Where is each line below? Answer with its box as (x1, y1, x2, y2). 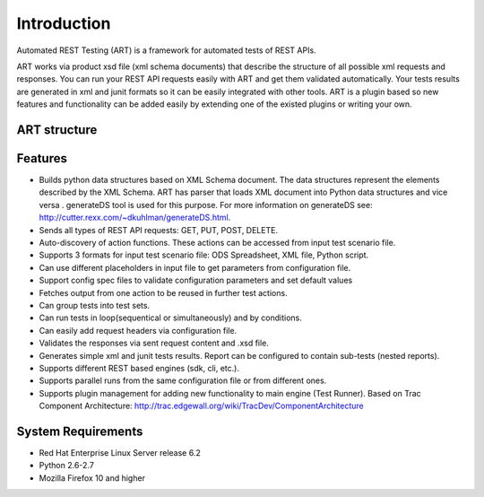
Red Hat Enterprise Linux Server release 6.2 (39, 447, 201, 458)
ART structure (16, 122, 98, 137)
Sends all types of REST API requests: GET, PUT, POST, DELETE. (39, 224, 278, 235)
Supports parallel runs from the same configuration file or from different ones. (39, 375, 327, 386)
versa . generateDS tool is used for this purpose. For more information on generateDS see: (39, 199, 373, 210)
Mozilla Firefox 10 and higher (39, 472, 145, 484)
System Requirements (16, 423, 143, 439)
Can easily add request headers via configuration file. (39, 325, 238, 336)
